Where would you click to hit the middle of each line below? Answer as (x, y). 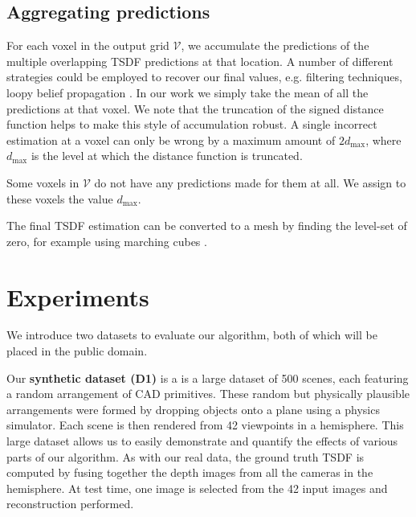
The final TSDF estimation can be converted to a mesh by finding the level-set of (207, 226)
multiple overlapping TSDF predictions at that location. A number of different (200, 61)
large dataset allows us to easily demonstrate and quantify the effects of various (202, 441)
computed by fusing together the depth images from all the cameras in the (190, 472)
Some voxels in (43, 182)
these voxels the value (60, 198)
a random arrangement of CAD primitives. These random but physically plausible (208, 394)
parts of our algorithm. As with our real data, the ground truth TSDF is (186, 456)
